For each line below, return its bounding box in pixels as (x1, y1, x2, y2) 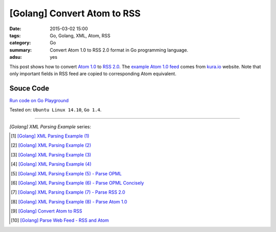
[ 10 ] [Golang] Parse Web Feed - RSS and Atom (11, 217, 109, 223)
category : (9, 40, 31, 46)
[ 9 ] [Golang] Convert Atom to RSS (11, 208, 83, 214)
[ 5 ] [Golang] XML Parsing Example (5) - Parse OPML (11, 170, 122, 176)
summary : (9, 47, 32, 53)
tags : (9, 32, 21, 38)
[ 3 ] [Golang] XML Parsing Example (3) (11, 151, 91, 158)
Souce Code (9, 84, 50, 92)
